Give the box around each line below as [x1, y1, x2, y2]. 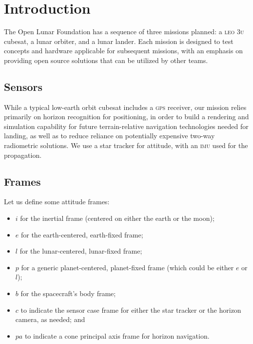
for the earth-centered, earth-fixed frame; [20, 229, 143, 239]
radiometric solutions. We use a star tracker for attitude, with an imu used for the [4, 140, 248, 150]
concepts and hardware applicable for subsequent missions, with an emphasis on [4, 45, 243, 56]
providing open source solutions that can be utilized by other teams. [4, 55, 208, 65]
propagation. [4, 150, 42, 160]
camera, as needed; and [15, 314, 85, 324]
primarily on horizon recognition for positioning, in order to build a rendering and [4, 111, 249, 122]
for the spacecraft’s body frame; [20, 288, 116, 299]
